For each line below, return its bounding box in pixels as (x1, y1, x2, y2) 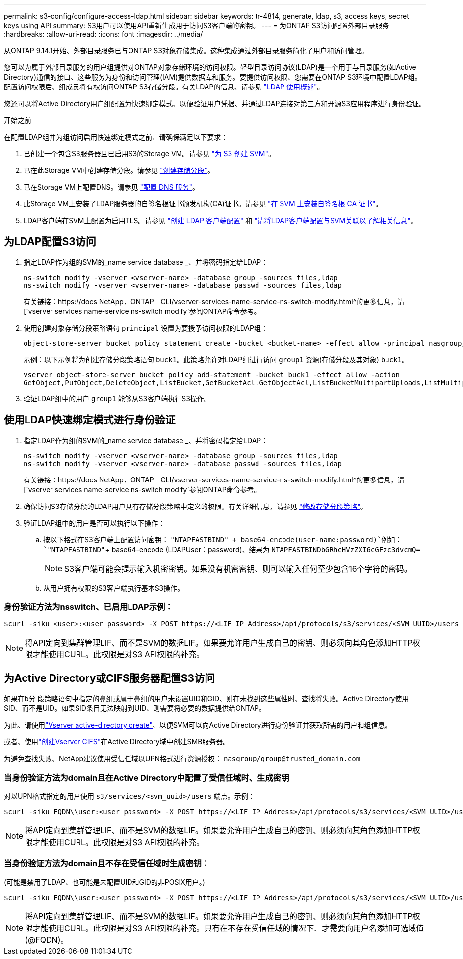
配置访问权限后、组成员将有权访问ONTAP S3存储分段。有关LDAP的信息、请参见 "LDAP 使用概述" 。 (4, 83, 324, 91)
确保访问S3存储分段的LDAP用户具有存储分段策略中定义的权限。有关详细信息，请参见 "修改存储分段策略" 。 (24, 502, 367, 510)
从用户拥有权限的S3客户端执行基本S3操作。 (43, 583, 184, 592)
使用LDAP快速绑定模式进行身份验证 (4, 414, 176, 426)
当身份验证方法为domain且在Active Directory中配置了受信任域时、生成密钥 (4, 772, 289, 783)
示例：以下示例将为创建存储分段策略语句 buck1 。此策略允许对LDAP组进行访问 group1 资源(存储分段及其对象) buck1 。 (24, 355, 409, 364)
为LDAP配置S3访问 (4, 235, 96, 248)
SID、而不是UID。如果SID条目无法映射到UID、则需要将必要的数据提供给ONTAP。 (4, 704, 266, 713)
